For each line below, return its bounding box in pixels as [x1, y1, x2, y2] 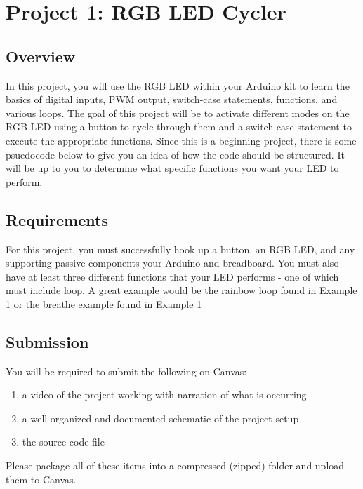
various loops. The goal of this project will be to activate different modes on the [6, 105, 350, 120]
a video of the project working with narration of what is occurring [22, 387, 307, 402]
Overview [6, 45, 76, 67]
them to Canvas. [6, 471, 77, 486]
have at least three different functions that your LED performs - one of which [6, 269, 339, 283]
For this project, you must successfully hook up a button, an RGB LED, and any [6, 241, 355, 256]
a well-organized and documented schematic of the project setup [22, 410, 299, 425]
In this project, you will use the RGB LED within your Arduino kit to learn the [6, 78, 350, 93]
